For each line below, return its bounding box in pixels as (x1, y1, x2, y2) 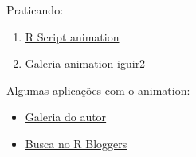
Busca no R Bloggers (25, 135, 127, 151)
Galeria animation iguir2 (25, 55, 146, 72)
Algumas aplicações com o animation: (6, 81, 190, 98)
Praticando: (6, 2, 64, 18)
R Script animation (25, 28, 120, 45)
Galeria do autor (25, 108, 107, 125)
